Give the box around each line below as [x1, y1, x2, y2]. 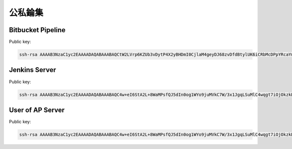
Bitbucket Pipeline [9, 26, 66, 34]
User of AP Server [9, 106, 65, 114]
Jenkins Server [9, 66, 56, 74]
